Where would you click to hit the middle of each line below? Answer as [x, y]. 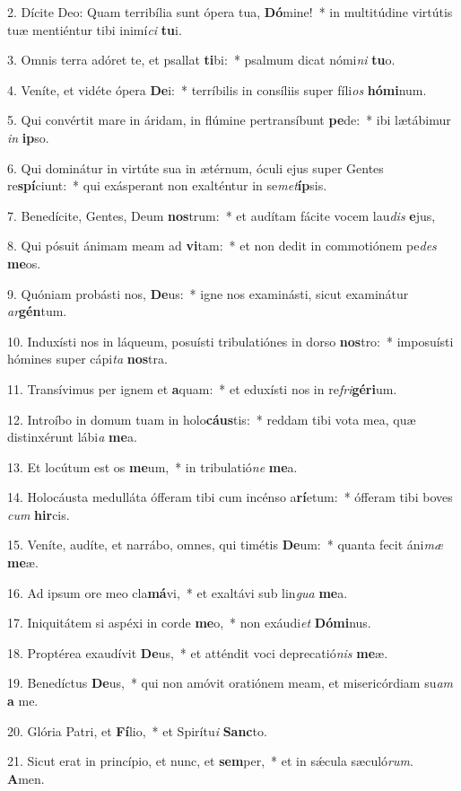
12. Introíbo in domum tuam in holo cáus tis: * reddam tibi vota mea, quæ [212, 419]
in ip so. [28, 137]
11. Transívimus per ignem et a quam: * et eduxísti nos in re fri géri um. [202, 388]
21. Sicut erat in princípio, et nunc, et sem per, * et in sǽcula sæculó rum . [210, 761]
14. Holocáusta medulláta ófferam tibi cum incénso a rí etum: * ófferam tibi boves [230, 497]
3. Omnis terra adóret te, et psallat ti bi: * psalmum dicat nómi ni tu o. [201, 60]
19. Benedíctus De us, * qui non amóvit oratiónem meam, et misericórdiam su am [230, 683]
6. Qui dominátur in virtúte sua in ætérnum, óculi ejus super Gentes [196, 167]
